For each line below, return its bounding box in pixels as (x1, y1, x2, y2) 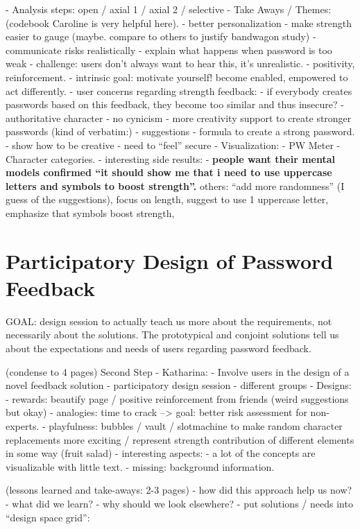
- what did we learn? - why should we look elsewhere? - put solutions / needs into (6, 496, 353, 510)
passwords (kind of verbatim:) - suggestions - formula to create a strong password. (6, 124, 355, 139)
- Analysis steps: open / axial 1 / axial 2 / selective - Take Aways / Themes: (6, 2, 332, 16)
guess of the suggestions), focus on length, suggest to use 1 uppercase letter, (6, 192, 329, 207)
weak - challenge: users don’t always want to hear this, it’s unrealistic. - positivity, (6, 56, 355, 71)
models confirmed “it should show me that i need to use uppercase (6, 165, 332, 180)
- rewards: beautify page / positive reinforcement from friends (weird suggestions (6, 391, 349, 406)
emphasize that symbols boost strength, (6, 205, 175, 220)
